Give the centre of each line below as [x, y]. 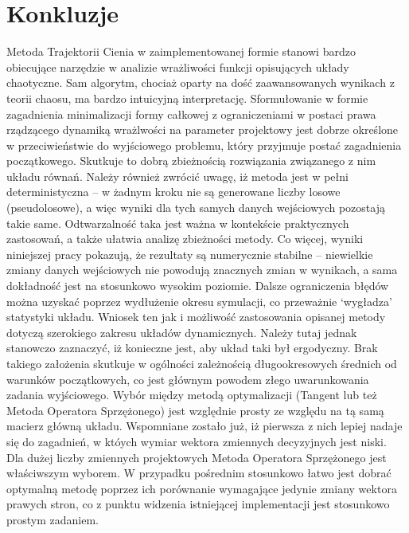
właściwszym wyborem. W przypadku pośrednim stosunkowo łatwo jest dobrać [199, 473]
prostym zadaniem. [53, 519]
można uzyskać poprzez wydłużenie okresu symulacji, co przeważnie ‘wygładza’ [199, 301]
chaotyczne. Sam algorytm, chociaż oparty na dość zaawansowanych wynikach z [201, 82]
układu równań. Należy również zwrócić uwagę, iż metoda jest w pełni [177, 176]
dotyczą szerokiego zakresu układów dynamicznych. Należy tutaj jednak [182, 332]
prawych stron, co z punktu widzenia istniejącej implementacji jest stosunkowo [198, 504]
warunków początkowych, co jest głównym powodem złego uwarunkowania [188, 379]
